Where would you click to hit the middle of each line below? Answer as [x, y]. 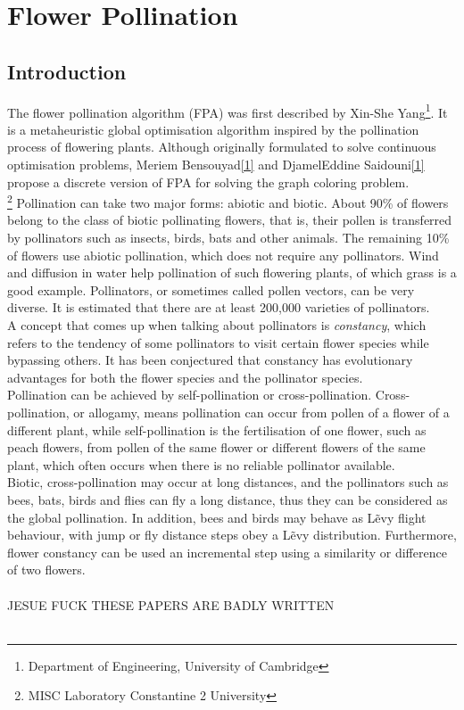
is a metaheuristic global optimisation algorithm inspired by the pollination [213, 129]
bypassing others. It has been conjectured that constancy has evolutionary [210, 360]
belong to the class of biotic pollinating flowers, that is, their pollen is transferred [230, 220]
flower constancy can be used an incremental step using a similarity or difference [227, 552]
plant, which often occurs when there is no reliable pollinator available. [201, 464]
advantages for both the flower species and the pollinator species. [185, 377]
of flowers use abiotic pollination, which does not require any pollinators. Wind [223, 255]
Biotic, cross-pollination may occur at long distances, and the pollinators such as [228, 482]
